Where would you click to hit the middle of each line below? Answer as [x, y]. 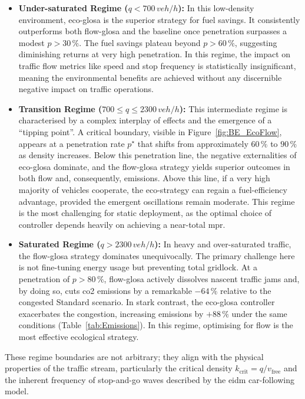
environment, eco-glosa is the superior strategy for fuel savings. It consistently [159, 19]
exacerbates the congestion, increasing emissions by [111, 313]
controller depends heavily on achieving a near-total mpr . [122, 224]
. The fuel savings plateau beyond [140, 42]
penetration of [44, 279]
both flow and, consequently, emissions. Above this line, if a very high [144, 178]
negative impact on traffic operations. [86, 89]
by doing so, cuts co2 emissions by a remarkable [105, 290]
